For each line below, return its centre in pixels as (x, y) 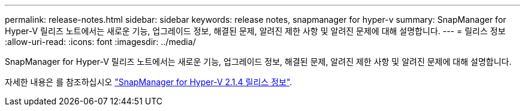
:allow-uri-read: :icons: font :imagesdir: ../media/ (100, 42)
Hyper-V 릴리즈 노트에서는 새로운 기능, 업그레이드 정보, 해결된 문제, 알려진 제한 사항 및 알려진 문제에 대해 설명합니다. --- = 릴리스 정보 (255, 31)
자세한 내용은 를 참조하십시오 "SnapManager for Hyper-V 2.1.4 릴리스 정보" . (149, 82)
